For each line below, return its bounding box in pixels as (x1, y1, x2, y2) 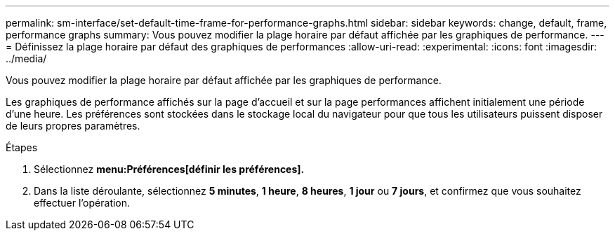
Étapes (6, 141, 38, 153)
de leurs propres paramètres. (6, 120, 140, 132)
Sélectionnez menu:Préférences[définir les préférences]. (34, 163, 305, 175)
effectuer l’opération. (34, 197, 131, 209)
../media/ (6, 53, 47, 64)
